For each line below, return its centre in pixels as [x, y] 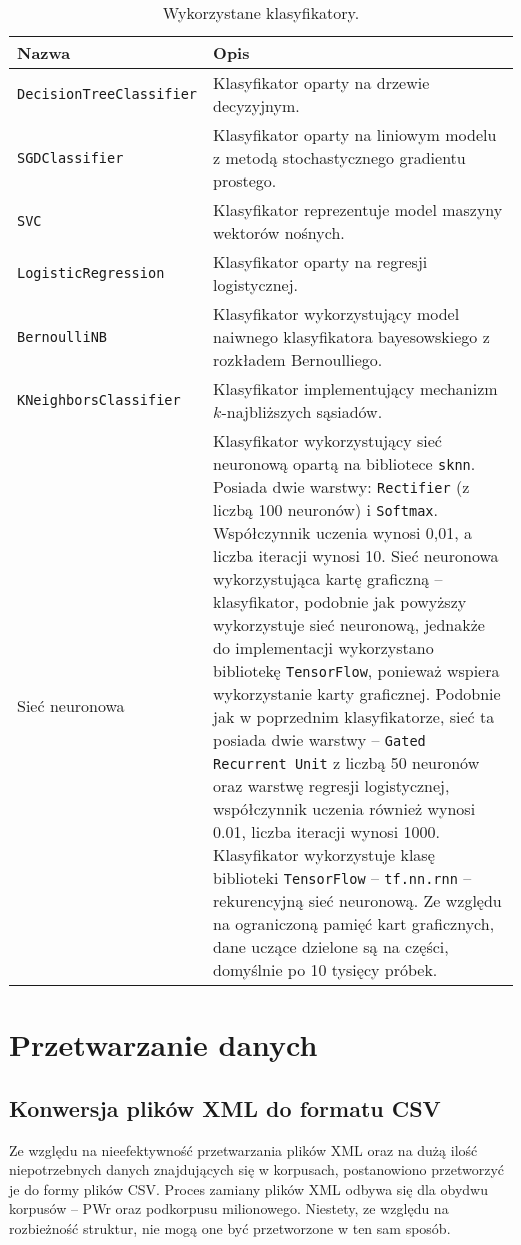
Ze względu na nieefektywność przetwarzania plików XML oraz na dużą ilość [243, 1149]
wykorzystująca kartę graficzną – [328, 578]
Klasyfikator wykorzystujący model [336, 313]
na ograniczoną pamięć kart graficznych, [354, 923]
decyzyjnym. [256, 105]
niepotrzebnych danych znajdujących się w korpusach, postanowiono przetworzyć [257, 1169]
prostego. [245, 180]
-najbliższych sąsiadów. [302, 411]
